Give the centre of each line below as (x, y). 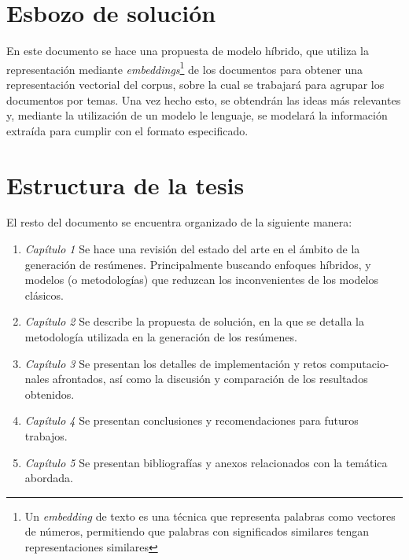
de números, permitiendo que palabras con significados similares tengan (197, 531)
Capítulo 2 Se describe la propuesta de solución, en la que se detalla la (194, 321)
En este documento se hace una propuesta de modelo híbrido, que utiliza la (188, 51)
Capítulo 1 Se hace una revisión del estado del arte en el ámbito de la (192, 249)
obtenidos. (50, 394)
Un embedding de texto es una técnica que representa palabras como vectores (210, 516)
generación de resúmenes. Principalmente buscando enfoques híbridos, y (198, 264)
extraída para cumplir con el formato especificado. (127, 130)
